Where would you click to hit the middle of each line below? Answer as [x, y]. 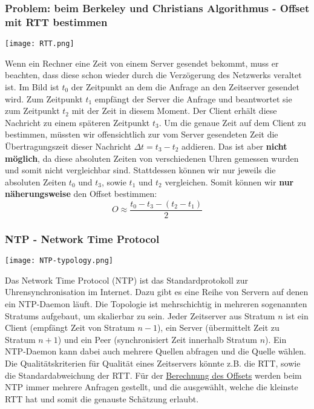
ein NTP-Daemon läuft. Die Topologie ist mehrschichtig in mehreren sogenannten [156, 304]
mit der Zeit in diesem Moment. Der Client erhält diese [174, 111]
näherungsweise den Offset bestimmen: [81, 194]
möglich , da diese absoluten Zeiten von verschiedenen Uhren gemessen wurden [152, 158]
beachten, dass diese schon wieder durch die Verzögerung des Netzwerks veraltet [153, 75]
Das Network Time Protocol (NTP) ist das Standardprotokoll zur [126, 280]
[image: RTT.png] [40, 44]
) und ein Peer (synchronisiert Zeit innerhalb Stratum [158, 339]
